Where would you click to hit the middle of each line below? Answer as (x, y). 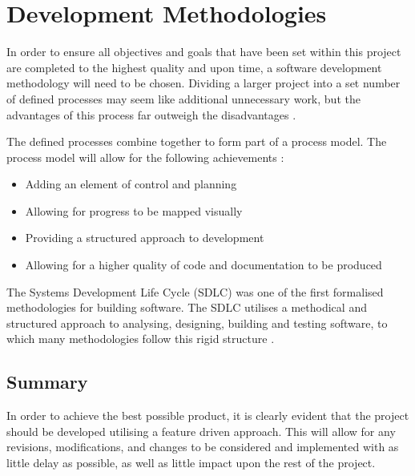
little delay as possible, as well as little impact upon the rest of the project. (191, 463)
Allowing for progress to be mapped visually (134, 210)
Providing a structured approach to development (145, 238)
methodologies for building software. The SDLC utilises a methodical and (187, 307)
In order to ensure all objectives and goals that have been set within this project (204, 52)
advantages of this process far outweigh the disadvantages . (151, 114)
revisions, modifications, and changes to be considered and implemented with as (203, 447)
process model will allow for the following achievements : (145, 157)
